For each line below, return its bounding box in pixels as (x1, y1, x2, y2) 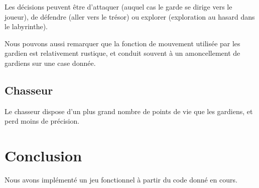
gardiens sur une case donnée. (5, 57, 96, 68)
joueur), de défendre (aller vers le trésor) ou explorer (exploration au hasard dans (5, 11, 255, 22)
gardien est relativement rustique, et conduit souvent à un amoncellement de (5, 48, 240, 58)
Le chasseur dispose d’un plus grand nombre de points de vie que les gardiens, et (5, 106, 253, 116)
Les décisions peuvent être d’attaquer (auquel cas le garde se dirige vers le (5, 2, 232, 12)
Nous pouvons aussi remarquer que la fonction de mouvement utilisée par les (5, 38, 240, 48)
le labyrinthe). (5, 21, 48, 32)
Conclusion (5, 145, 82, 166)
